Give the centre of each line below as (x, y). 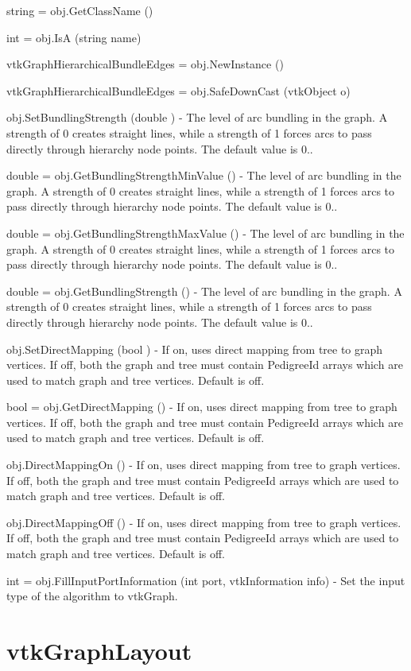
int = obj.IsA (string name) (74, 37)
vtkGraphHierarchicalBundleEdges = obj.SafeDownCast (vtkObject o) (178, 90)
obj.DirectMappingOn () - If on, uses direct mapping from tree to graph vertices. (204, 465)
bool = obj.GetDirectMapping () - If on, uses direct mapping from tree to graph (202, 407)
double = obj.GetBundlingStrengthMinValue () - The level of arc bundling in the (204, 175)
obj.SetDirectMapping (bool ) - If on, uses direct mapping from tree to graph (195, 349)
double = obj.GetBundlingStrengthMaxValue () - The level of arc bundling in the (205, 233)
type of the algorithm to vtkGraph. (92, 596)
